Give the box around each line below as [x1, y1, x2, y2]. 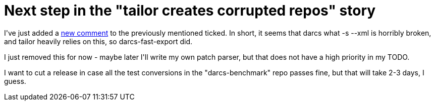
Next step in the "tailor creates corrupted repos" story [4, 2, 376, 19]
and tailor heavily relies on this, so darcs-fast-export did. [4, 37, 192, 46]
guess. [4, 76, 26, 85]
